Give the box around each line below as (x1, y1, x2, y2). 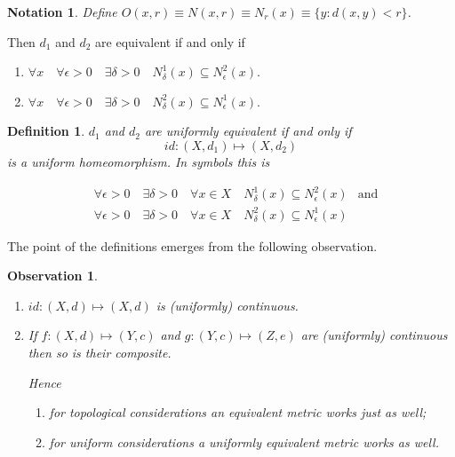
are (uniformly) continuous (300, 326, 448, 344)
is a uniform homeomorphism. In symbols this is (7, 152, 270, 170)
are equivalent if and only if (95, 32, 245, 51)
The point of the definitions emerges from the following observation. (7, 236, 378, 255)
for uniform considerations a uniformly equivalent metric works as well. (49, 432, 439, 451)
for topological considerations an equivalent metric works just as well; (49, 403, 427, 422)
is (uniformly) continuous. (156, 295, 299, 314)
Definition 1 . (7, 122, 85, 140)
